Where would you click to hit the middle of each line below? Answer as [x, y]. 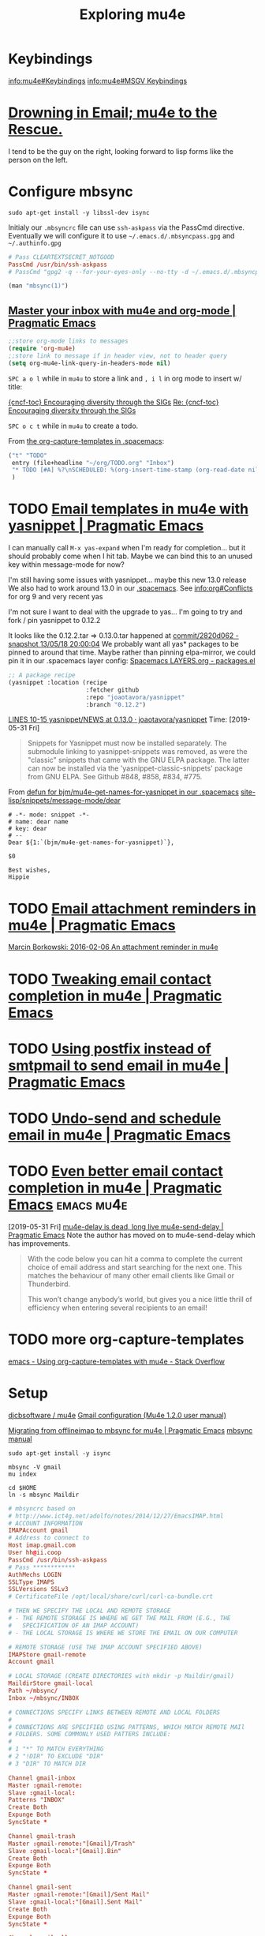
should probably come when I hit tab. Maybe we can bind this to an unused [130, 556]
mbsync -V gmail [35, 1467]
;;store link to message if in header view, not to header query [118, 356]
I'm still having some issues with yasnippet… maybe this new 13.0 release [127, 580]
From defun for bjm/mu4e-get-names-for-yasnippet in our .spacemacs [123, 792]
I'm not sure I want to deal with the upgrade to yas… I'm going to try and [125, 612]
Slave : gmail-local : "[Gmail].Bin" [65, 1851]
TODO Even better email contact [116, 1171]
